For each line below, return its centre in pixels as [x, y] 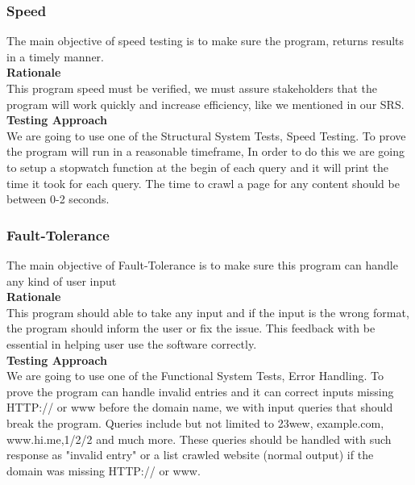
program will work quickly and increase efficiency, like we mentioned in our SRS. [205, 104]
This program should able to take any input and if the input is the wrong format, [208, 312]
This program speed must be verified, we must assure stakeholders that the [192, 88]
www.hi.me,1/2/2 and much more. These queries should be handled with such [199, 439]
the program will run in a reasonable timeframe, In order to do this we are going [205, 151]
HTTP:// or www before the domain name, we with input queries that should [200, 407]
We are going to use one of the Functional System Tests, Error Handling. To [195, 376]
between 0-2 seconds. [58, 199]
